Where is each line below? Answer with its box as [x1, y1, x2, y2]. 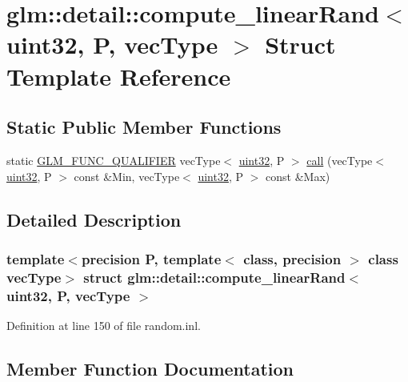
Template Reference [6, 59, 231, 92]
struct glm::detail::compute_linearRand [83, 267, 346, 287]
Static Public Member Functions [6, 115, 282, 139]
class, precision [243, 248, 342, 268]
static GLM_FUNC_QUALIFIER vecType [6, 151, 221, 168]
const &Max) [266, 167, 330, 184]
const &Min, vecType [74, 167, 180, 184]
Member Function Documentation [6, 356, 294, 380]
